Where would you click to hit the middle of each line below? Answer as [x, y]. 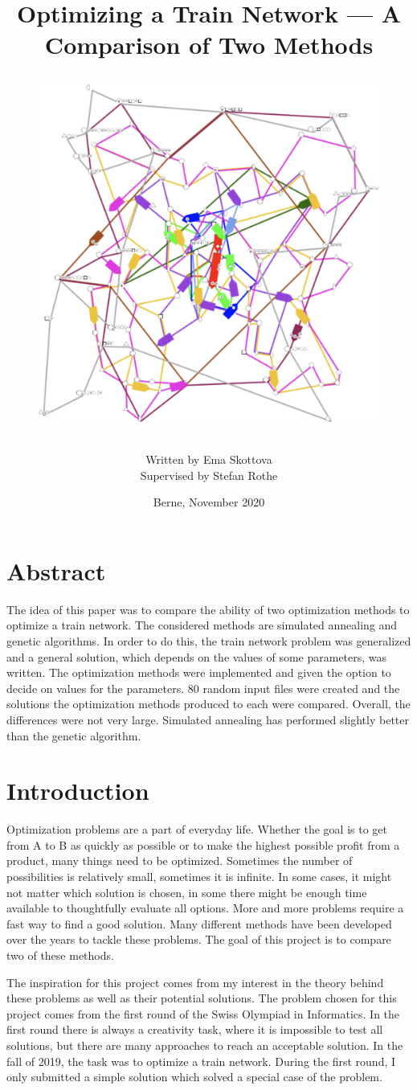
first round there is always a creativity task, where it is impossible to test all [195, 1029]
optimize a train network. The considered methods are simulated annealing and [202, 625]
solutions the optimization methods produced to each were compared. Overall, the [208, 704]
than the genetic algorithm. [74, 735]
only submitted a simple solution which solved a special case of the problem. [194, 1077]
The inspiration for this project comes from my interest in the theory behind [195, 982]
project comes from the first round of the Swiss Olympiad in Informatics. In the [203, 1013]
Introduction [78, 791]
